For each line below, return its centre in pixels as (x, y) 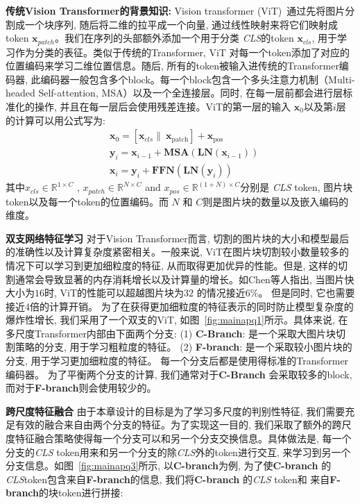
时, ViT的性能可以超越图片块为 (114, 293)
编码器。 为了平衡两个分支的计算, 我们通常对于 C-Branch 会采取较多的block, (179, 374)
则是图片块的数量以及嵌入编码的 (276, 201)
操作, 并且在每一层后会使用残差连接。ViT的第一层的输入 (163, 107)
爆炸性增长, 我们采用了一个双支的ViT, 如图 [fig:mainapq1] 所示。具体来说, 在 (177, 320)
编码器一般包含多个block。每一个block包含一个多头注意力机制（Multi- (198, 79)
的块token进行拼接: (81, 493)
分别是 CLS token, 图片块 (297, 187)
